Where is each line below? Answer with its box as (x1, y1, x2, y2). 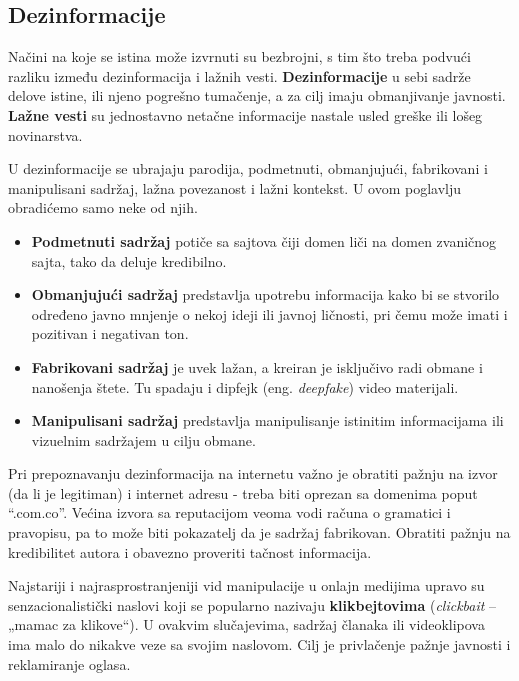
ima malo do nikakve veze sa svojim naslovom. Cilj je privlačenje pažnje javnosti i (8, 634, 511, 655)
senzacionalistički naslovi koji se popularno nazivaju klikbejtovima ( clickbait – (8, 594, 497, 615)
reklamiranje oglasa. (8, 653, 131, 674)
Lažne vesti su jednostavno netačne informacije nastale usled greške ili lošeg (8, 104, 483, 125)
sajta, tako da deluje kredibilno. (31, 250, 227, 271)
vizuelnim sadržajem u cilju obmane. (31, 429, 256, 450)
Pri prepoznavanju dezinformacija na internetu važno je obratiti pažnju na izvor (8, 463, 498, 484)
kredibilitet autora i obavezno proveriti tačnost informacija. (8, 541, 372, 562)
